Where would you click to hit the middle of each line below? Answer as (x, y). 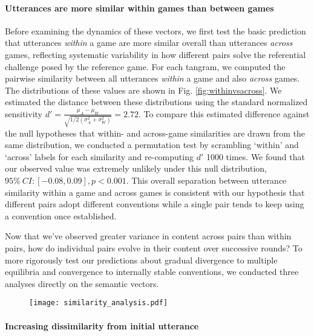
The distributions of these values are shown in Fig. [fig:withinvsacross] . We (143, 90)
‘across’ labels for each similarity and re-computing (99, 156)
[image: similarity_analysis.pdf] (99, 303)
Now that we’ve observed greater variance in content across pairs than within (148, 236)
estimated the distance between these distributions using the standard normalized (156, 102)
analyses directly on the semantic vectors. (82, 283)
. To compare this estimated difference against (224, 113)
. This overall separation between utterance (206, 180)
